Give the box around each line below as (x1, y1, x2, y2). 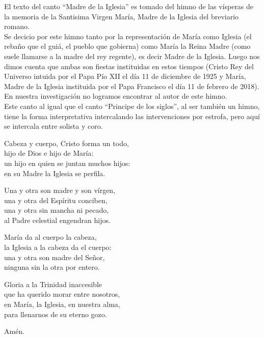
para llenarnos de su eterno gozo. (4, 308, 107, 319)
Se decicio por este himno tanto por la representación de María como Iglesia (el (4, 31, 252, 41)
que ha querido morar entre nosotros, (4, 289, 120, 299)
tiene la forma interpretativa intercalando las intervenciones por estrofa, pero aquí (4, 110, 260, 121)
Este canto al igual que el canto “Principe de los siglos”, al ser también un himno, (4, 100, 260, 111)
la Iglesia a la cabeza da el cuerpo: (4, 242, 112, 252)
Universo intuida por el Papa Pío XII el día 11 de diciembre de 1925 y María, (4, 71, 246, 81)
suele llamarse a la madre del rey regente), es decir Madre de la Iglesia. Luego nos (4, 50, 260, 61)
